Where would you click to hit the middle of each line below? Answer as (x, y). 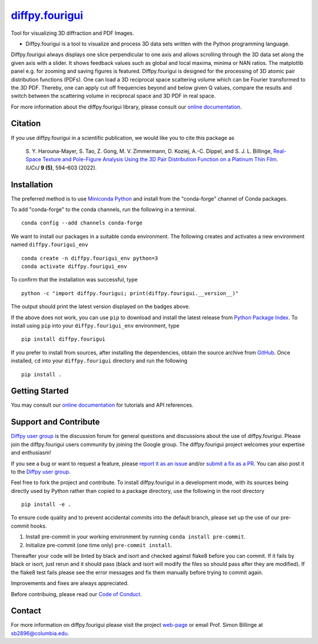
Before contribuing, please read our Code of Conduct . (77, 594)
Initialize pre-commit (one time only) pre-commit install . (99, 545)
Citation (26, 124)
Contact (26, 611)
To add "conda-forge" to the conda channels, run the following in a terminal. (103, 210)
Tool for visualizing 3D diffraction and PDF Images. (73, 33)
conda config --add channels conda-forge (82, 223)
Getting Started (40, 391)
